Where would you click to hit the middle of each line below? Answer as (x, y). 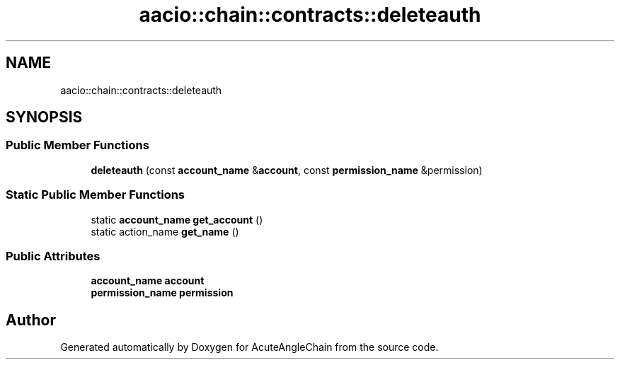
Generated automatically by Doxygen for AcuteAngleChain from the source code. (249, 347)
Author (31, 320)
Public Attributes (53, 256)
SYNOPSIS (44, 117)
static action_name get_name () (165, 231)
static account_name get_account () (177, 219)
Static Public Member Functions (96, 195)
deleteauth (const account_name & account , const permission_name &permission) (287, 170)
